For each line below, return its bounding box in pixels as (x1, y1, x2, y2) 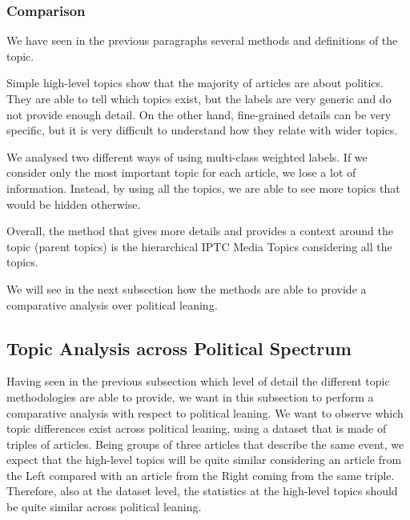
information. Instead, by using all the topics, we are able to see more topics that (6, 179, 400, 196)
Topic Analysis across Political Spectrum (6, 335, 352, 360)
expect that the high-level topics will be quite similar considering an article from (6, 451, 402, 468)
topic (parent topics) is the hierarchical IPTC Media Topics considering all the (6, 238, 392, 254)
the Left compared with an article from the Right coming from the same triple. (6, 466, 395, 483)
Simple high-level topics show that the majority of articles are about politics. (6, 74, 384, 91)
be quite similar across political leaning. (6, 498, 202, 515)
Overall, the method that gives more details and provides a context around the (6, 222, 393, 239)
